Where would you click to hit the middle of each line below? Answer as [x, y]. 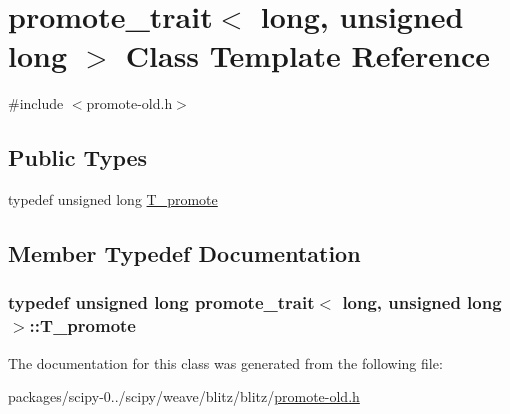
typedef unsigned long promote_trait [161, 302]
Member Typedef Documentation [184, 253]
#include [36, 103]
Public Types [78, 157]
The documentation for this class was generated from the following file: [225, 362]
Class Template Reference [308, 55]
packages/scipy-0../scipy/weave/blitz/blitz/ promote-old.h [184, 396]
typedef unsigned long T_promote [113, 199]
